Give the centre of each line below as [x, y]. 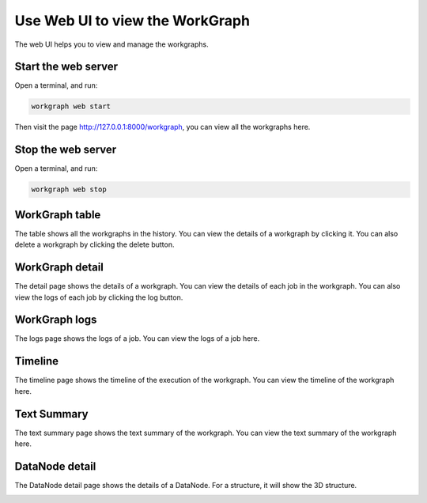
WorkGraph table [58, 215]
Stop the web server [66, 150]
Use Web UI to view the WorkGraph [132, 21]
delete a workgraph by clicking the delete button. [94, 244]
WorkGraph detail [59, 268]
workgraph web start [71, 106]
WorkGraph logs [56, 320]
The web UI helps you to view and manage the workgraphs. [111, 44]
